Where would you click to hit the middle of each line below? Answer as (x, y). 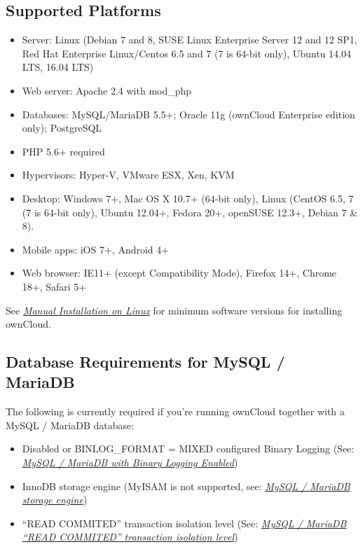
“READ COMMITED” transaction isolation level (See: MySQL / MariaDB (184, 523)
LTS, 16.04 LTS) (58, 67)
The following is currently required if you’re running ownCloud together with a (175, 411)
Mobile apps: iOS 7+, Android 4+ (96, 249)
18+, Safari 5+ (54, 286)
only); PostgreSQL (62, 128)
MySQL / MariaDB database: (70, 425)
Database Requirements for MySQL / (145, 362)
